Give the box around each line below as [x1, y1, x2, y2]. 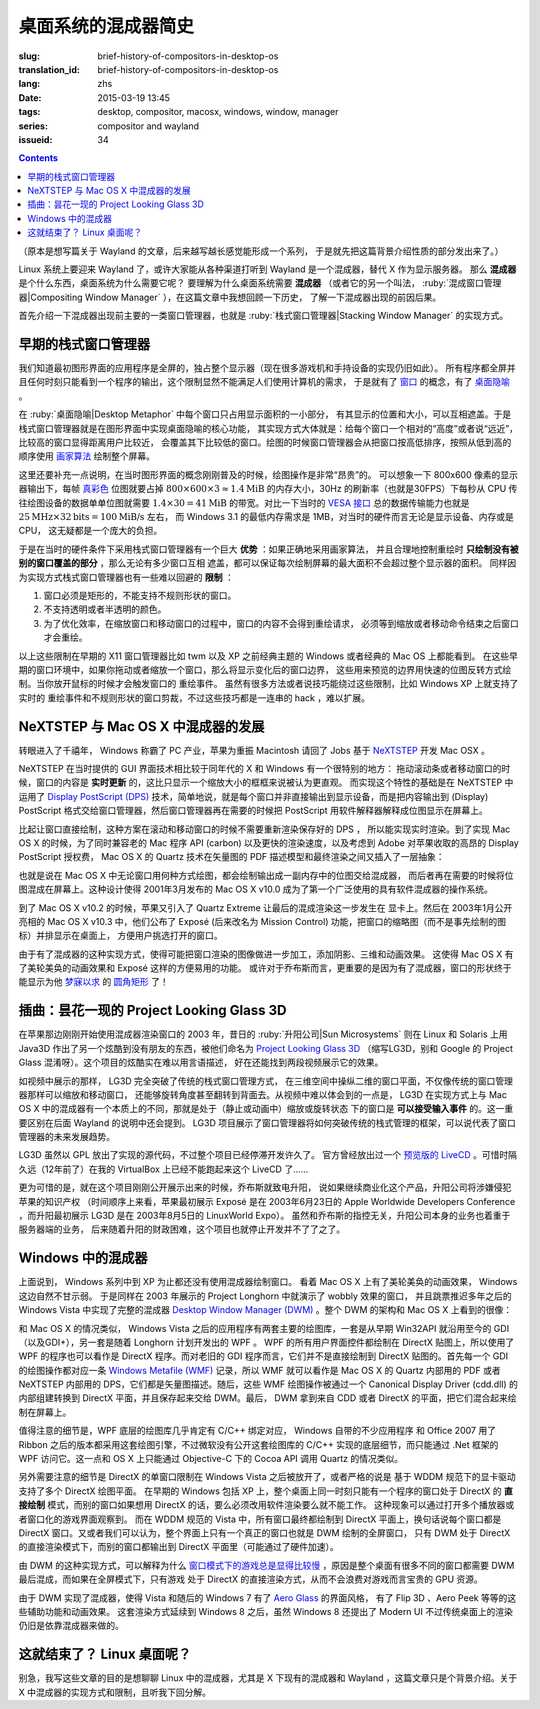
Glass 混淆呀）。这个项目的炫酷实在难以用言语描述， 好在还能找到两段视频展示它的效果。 [18, 1056, 384, 1069]
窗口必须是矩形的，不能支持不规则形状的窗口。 [43, 589, 237, 601]
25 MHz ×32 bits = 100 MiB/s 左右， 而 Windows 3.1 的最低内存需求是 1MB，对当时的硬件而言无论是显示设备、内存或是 [18, 511, 514, 522]
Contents [18, 152, 59, 164]
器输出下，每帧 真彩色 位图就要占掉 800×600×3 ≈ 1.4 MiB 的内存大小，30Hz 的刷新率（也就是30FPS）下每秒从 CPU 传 [18, 483, 518, 495]
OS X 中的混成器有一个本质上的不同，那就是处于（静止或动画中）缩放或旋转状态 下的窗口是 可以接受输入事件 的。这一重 [18, 1103, 514, 1115]
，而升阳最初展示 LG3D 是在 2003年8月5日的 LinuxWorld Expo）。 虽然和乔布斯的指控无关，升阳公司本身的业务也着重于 [18, 1210, 511, 1222]
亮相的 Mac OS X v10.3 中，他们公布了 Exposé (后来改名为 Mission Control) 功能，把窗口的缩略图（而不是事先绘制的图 [18, 915, 507, 927]
